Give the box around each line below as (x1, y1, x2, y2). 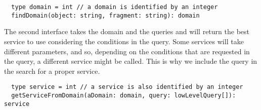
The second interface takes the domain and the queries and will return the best (4, 26, 250, 37)
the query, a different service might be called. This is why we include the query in (4, 56, 257, 66)
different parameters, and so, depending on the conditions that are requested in (4, 46, 250, 56)
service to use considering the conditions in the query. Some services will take (4, 36, 244, 46)
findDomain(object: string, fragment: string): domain (11, 12, 200, 19)
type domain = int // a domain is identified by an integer (11, 4, 218, 11)
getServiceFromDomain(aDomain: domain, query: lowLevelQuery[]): (11, 91, 236, 99)
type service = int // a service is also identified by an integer (11, 83, 243, 91)
